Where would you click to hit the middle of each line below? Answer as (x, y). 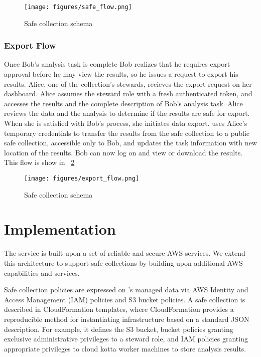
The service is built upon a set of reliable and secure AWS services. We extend (125, 253)
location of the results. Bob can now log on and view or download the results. (123, 152)
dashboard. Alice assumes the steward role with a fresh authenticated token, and (128, 94)
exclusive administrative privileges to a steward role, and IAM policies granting (126, 339)
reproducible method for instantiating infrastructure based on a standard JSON (127, 319)
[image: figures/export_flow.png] (82, 178)
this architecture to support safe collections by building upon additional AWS (123, 262)
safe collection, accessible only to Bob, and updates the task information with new (130, 143)
